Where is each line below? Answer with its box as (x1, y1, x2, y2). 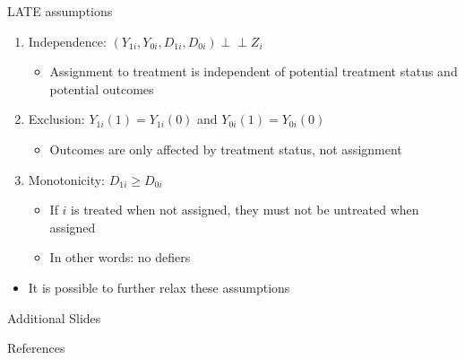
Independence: (28, 31, 107, 50)
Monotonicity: (28, 170, 105, 189)
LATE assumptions (7, 2, 113, 20)
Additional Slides (7, 308, 101, 327)
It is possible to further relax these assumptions (28, 277, 290, 296)
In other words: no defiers (49, 248, 191, 267)
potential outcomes (49, 79, 154, 98)
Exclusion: (28, 110, 85, 128)
